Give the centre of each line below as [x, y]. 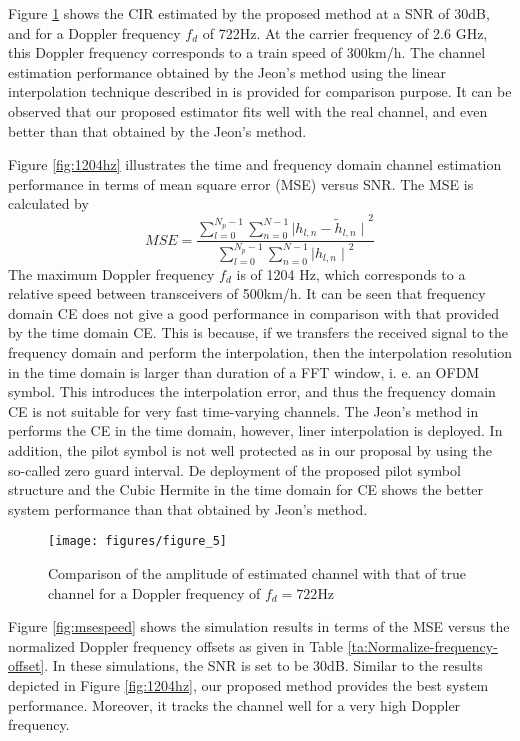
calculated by [48, 203]
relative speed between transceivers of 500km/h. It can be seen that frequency [247, 293]
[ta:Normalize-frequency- [422, 645]
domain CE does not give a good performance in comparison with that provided [253, 312]
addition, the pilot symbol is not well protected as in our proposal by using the [250, 449]
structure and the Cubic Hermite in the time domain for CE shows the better [246, 489]
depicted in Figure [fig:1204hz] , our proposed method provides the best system [248, 684]
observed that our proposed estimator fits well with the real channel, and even [248, 110]
